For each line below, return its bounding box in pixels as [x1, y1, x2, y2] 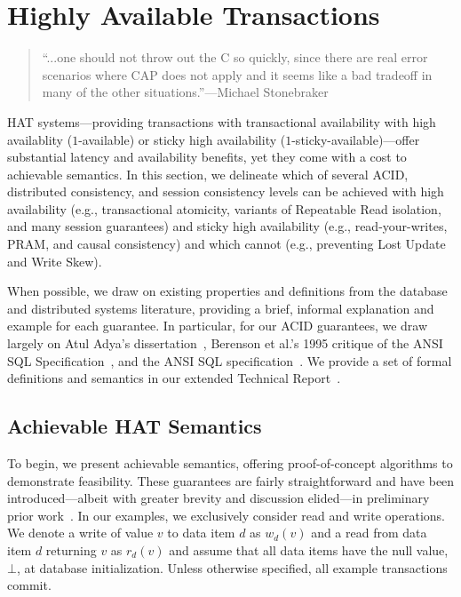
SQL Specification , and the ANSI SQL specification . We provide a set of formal [7, 351, 452, 370]
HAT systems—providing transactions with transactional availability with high [7, 112, 436, 131]
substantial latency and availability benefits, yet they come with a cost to [7, 147, 407, 166]
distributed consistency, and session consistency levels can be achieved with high [7, 182, 444, 201]
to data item [167, 523, 235, 542]
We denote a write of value [7, 523, 154, 542]
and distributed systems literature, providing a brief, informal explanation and [7, 298, 434, 317]
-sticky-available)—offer [291, 130, 420, 148]
